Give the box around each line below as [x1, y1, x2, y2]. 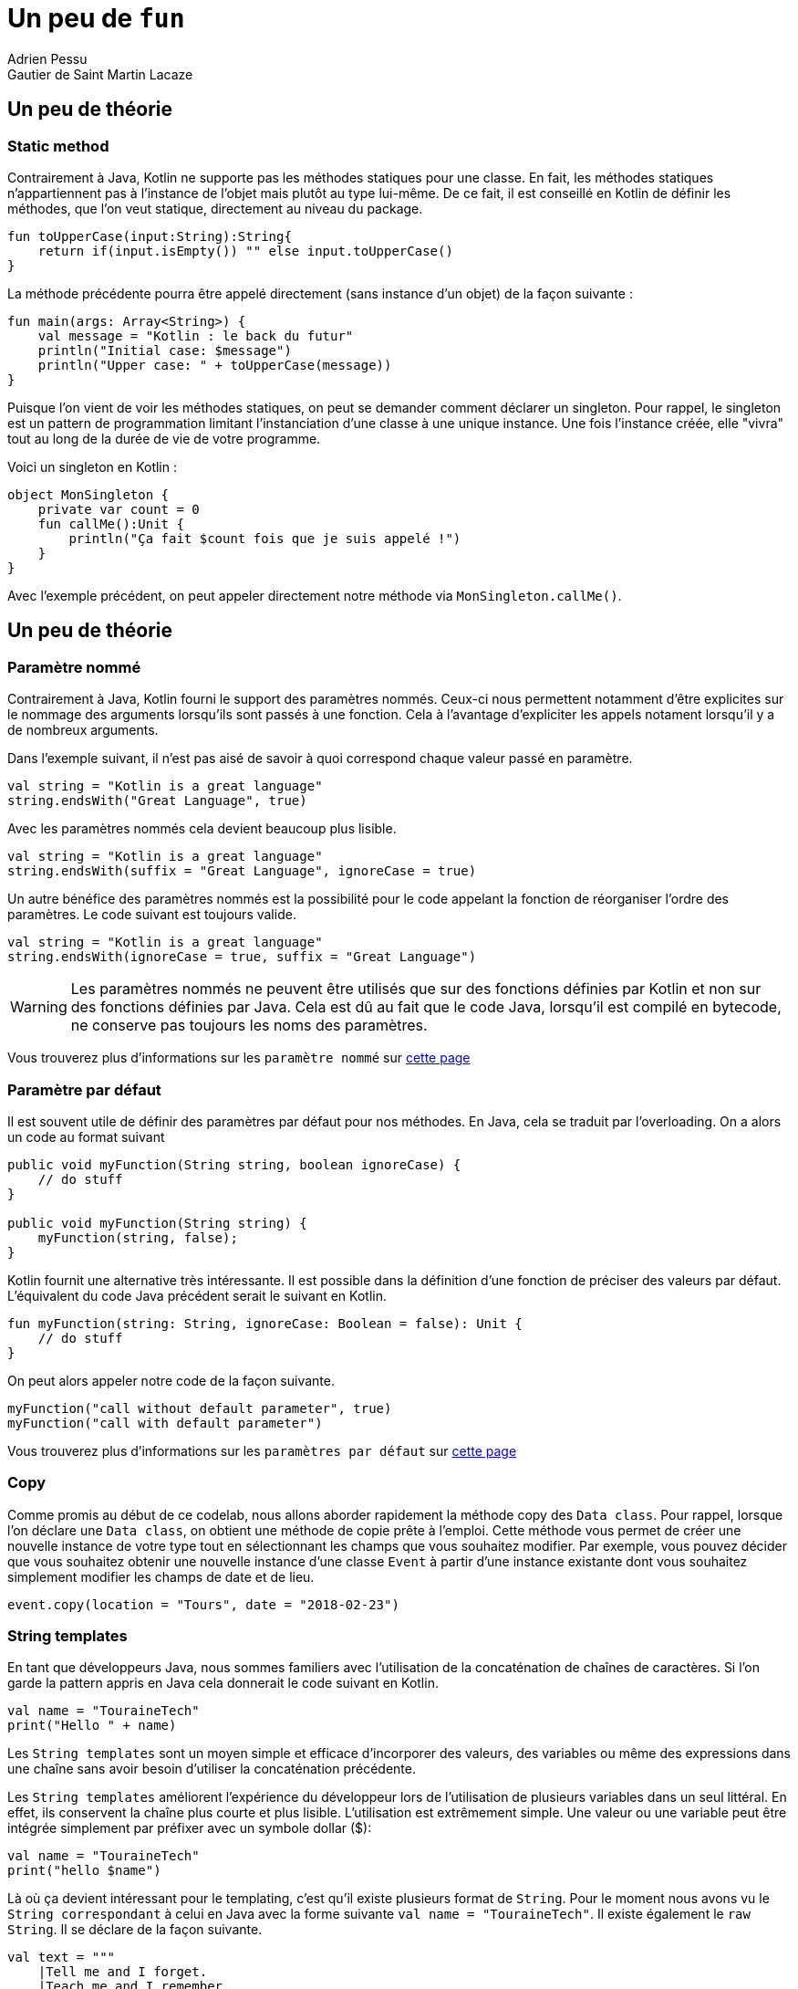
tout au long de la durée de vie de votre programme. [7, 430, 321, 446]
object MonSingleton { [7, 487, 170, 502]
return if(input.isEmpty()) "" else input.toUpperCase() [37, 243, 453, 258]
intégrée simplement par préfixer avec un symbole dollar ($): [7, 1820, 372, 1837]
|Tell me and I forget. [37, 1964, 208, 1980]
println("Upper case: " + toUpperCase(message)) [37, 357, 392, 372]
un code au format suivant [7, 1128, 165, 1145]
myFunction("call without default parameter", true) [7, 1400, 392, 1416]
